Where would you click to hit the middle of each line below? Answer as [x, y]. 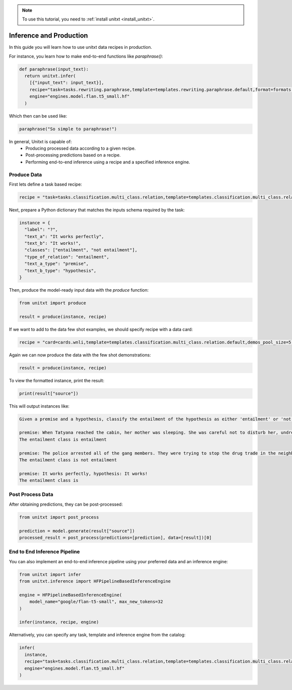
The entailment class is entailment [63, 439]
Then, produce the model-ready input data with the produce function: [79, 290]
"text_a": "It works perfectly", [64, 236]
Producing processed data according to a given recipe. [81, 148]
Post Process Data [31, 494]
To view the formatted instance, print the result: [57, 380]
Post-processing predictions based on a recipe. [73, 155]
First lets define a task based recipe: [46, 184]
